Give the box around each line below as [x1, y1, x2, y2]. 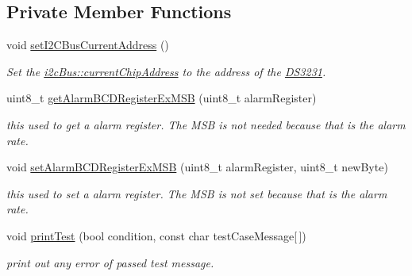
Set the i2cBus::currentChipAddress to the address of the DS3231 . [6, 63, 326, 79]
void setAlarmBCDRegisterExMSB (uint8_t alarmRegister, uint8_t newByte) [6, 159, 388, 175]
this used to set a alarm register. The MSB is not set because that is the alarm [6, 185, 387, 201]
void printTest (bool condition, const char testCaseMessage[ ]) [6, 227, 306, 243]
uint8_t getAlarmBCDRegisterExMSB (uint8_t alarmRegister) [6, 90, 317, 106]
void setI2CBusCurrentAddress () [6, 36, 169, 53]
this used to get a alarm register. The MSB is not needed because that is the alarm [6, 116, 406, 132]
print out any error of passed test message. [6, 254, 214, 270]
